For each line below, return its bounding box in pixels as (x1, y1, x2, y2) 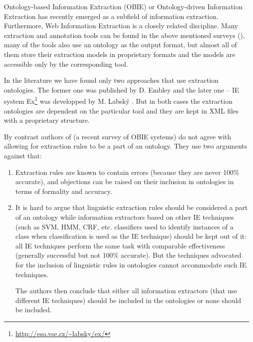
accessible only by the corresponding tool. (4, 58, 128, 69)
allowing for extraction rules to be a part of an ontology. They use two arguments (4, 141, 247, 151)
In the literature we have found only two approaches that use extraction (4, 75, 218, 85)
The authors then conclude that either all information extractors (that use (15, 285, 237, 296)
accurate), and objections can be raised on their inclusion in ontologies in (15, 176, 234, 187)
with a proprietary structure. (4, 115, 90, 125)
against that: (4, 150, 42, 160)
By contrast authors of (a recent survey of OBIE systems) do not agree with (4, 131, 232, 141)
